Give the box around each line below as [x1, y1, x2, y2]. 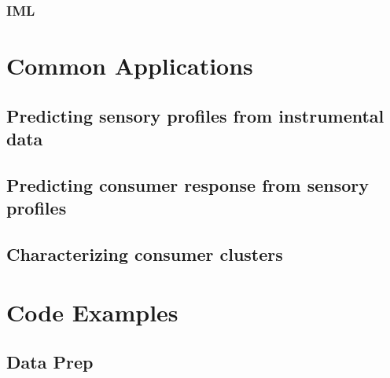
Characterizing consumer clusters [6, 241, 283, 266]
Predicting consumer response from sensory [6, 172, 370, 196]
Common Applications [6, 50, 253, 82]
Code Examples [6, 295, 178, 328]
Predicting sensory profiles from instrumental [6, 103, 384, 127]
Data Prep [6, 350, 94, 374]
